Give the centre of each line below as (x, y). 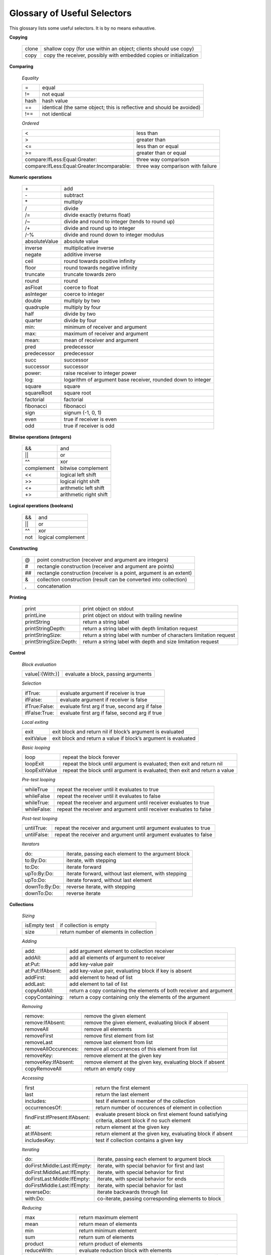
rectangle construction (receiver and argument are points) (105, 566)
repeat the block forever (91, 757)
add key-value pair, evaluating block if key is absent (130, 970)
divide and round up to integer (99, 228)
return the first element (123, 1088)
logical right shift (80, 481)
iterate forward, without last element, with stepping (126, 873)
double (33, 300)
